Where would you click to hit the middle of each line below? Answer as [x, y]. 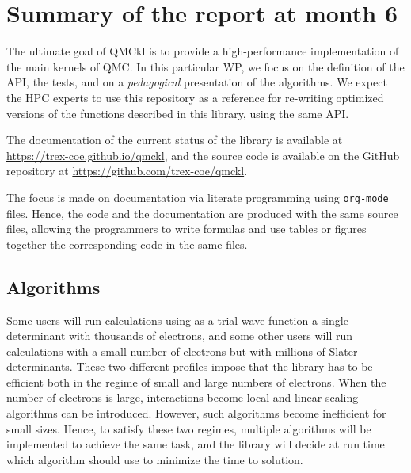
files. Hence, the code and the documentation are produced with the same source [202, 213]
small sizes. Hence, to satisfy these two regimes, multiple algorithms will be [189, 428]
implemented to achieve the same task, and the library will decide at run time [196, 444]
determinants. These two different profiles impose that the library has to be [190, 366]
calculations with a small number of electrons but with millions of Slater [182, 351]
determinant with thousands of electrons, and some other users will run [179, 336]
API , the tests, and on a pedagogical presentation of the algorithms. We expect [197, 82]
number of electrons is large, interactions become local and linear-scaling [183, 397]
